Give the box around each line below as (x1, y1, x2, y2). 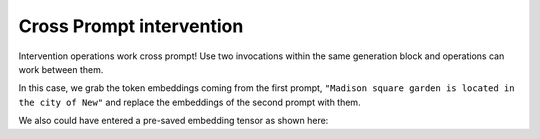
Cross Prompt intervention (18, 15, 244, 37)
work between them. (18, 63, 104, 75)
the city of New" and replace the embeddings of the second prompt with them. (18, 96, 361, 108)
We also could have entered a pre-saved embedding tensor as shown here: (18, 115, 329, 127)
